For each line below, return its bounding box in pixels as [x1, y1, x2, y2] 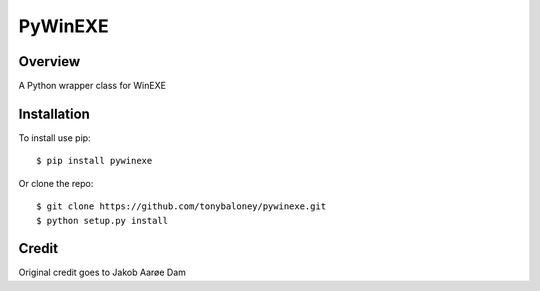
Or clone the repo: [18, 177, 94, 189]
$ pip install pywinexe [36, 155, 153, 167]
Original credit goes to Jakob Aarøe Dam [18, 266, 187, 279]
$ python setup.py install [36, 215, 169, 226]
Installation [18, 105, 90, 122]
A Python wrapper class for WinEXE [18, 80, 167, 92]
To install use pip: [18, 131, 91, 144]
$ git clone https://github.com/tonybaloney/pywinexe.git [36, 201, 327, 212]
